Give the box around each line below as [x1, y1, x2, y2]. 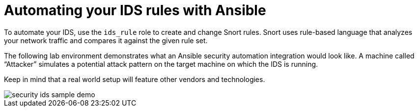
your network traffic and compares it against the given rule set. [4, 36, 208, 45]
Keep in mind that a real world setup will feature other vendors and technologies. [4, 75, 265, 83]
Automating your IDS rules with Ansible [4, 2, 266, 19]
